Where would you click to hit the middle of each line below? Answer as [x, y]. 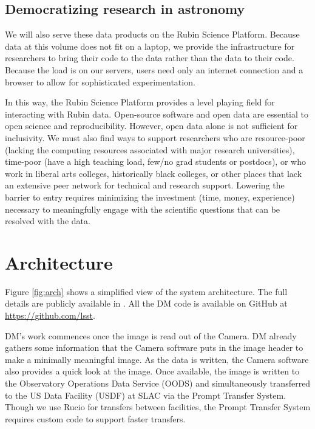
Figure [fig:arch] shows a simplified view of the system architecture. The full [146, 291]
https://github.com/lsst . [50, 315]
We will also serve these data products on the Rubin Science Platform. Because [152, 34]
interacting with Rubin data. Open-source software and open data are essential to [157, 114]
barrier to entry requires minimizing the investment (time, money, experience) [150, 197]
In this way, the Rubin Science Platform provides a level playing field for [140, 102]
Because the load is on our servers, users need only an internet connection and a [154, 69]
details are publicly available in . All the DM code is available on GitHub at [146, 303]
